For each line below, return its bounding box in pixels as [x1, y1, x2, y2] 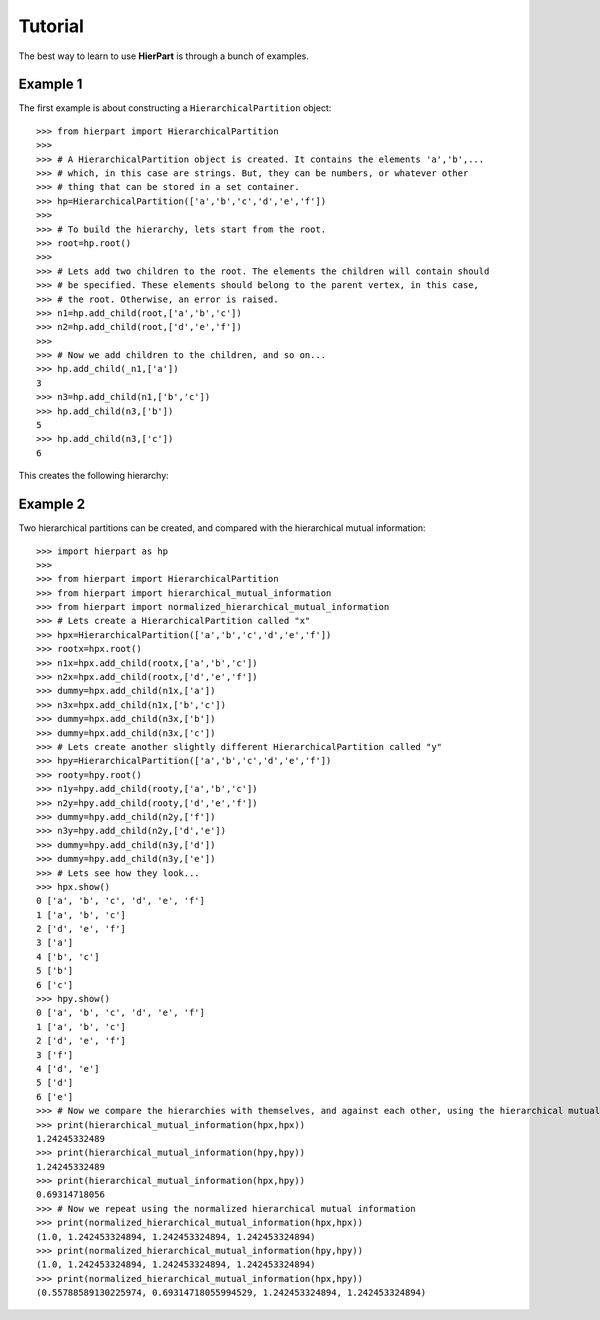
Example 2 [18, 496, 85, 513]
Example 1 [18, 76, 83, 93]
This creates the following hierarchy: [18, 470, 169, 482]
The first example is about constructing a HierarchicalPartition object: [18, 102, 332, 114]
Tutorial [18, 15, 85, 37]
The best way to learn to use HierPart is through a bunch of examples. [18, 50, 310, 62]
